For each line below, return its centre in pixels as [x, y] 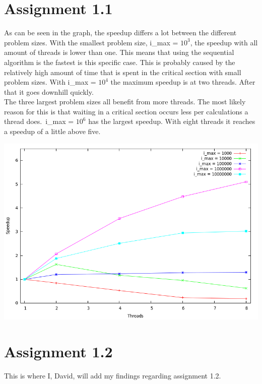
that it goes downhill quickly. [49, 91]
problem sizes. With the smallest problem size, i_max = [91, 42]
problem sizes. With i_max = [50, 82]
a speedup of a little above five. [52, 131]
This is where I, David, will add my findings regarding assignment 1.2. [113, 375]
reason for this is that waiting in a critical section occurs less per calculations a [126, 111]
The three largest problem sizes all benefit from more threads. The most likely [125, 102]
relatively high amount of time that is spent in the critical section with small [123, 72]
